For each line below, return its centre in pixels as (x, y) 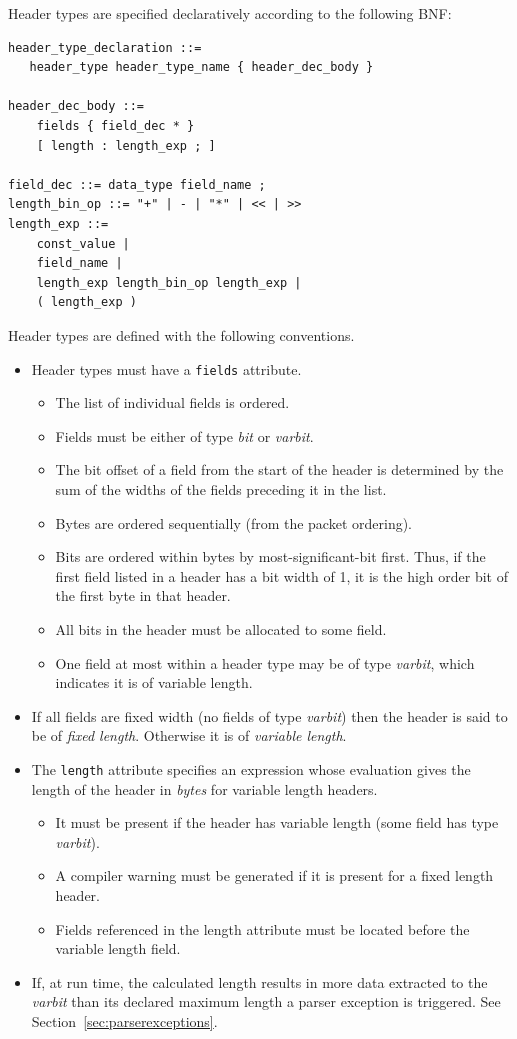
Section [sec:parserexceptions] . (124, 1020)
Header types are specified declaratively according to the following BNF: (230, 13)
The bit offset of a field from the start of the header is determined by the (279, 469)
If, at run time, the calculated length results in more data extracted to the (259, 981)
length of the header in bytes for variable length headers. (204, 788)
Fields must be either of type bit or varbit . (184, 435)
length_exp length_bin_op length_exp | (169, 282)
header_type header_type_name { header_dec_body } (201, 67)
